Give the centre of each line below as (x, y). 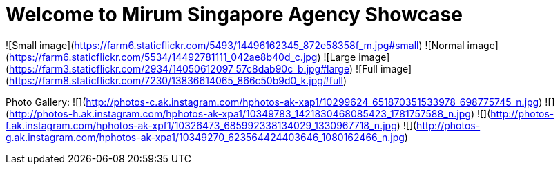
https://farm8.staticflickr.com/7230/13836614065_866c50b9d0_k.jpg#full (176, 80)
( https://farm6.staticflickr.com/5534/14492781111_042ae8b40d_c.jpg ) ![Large (181, 57)
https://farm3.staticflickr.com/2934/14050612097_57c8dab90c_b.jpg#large (179, 68)
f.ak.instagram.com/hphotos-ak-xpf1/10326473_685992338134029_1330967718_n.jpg (201, 125)
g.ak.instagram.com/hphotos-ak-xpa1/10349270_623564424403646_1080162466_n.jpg (205, 137)
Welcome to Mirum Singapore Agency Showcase (234, 15)
